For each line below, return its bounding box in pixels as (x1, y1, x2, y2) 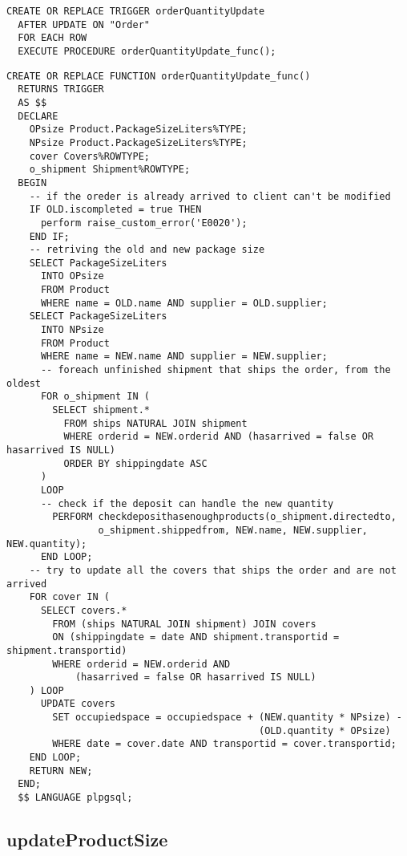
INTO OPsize (40, 270, 104, 282)
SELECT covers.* (40, 604, 127, 616)
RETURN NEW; (29, 765, 93, 777)
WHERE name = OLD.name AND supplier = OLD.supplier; (40, 297, 328, 309)
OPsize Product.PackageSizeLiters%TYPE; (29, 124, 248, 136)
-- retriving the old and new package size (29, 244, 265, 256)
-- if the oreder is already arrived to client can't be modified (29, 190, 391, 202)
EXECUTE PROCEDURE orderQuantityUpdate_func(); (18, 45, 276, 57)
